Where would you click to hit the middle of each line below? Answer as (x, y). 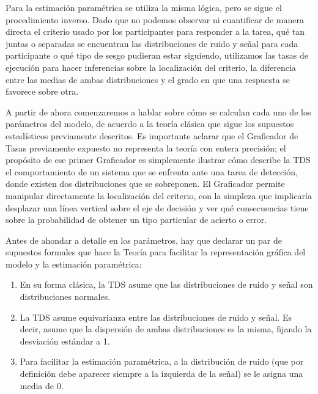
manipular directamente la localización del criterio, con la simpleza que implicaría (159, 195)
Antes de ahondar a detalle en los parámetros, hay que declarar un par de (144, 240)
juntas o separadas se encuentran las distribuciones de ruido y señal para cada (152, 43)
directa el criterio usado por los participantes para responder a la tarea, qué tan (155, 31)
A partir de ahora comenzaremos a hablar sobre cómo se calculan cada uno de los (158, 111)
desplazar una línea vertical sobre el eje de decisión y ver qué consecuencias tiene (157, 207)
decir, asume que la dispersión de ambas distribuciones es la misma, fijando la (166, 329)
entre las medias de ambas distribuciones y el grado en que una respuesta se (148, 79)
